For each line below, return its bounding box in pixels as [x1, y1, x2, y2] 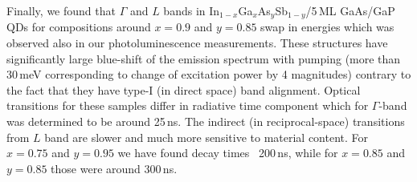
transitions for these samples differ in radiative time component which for [6, 97, 369, 114]
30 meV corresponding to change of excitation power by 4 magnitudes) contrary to [6, 66, 411, 83]
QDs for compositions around [6, 18, 151, 35]
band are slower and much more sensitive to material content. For [44, 128, 369, 145]
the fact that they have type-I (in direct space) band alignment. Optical [6, 81, 361, 98]
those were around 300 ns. [51, 160, 178, 176]
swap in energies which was [260, 18, 395, 35]
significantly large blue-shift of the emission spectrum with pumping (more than [6, 50, 401, 67]
